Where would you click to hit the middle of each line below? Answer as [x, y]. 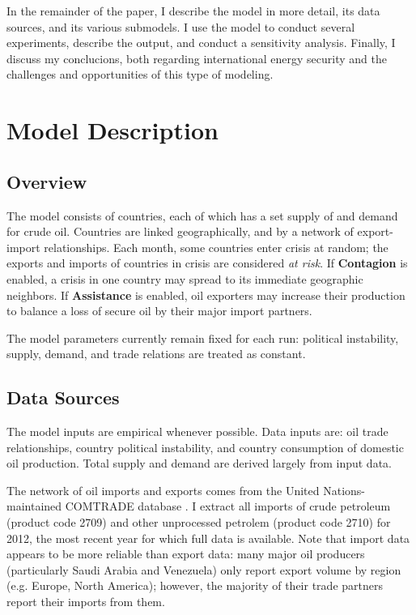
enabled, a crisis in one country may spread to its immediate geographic [185, 278]
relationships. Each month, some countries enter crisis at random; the [216, 247]
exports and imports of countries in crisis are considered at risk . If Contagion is [207, 263]
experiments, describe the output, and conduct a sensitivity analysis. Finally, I [201, 43]
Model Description [112, 130]
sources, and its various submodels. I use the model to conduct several [181, 26]
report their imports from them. [86, 602]
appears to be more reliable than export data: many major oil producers [186, 554]
